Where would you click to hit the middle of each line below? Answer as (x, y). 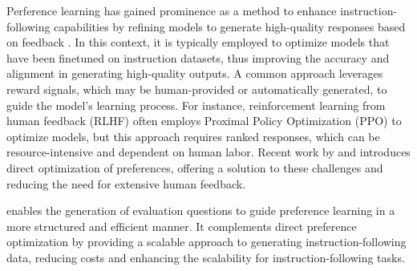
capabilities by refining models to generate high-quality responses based (230, 26)
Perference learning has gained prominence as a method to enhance (172, 10)
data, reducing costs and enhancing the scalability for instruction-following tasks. (206, 257)
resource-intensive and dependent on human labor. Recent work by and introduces (208, 152)
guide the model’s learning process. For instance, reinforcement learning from (196, 105)
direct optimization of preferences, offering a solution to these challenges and (195, 167)
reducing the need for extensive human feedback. (126, 183)
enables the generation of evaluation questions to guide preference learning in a (201, 210)
